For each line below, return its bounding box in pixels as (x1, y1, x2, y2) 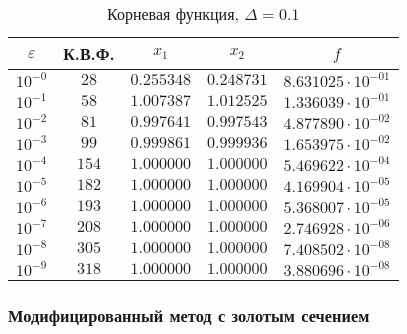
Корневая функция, (107, 2, 239, 25)
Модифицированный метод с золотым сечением (8, 302, 370, 327)
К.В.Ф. (63, 42, 115, 65)
